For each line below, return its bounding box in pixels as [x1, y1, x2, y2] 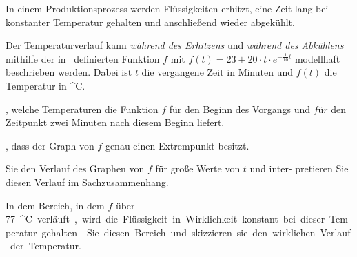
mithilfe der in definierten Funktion [6, 51, 160, 65]
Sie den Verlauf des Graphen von [6, 161, 145, 176]
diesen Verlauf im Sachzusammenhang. [6, 174, 169, 189]
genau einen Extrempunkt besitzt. [105, 138, 249, 152]
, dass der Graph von [6, 138, 94, 152]
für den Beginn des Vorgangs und [169, 101, 311, 116]
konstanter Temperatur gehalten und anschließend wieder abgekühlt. [6, 14, 295, 29]
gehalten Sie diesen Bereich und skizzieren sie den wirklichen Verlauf [41, 225, 351, 239]
